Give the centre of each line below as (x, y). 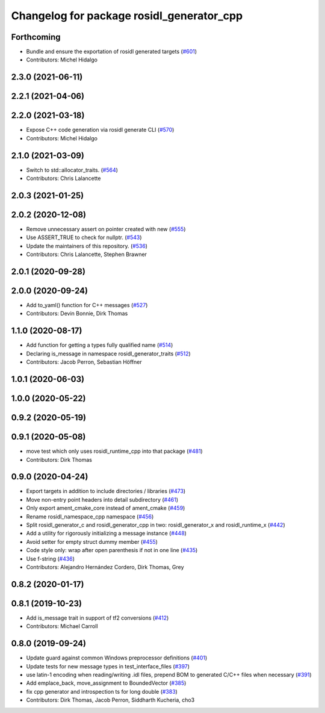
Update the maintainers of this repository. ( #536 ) (87, 246)
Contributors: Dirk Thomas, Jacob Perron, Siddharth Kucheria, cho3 (110, 700)
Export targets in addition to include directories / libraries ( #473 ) (106, 491)
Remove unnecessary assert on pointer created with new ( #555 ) (106, 229)
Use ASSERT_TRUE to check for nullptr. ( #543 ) (84, 237)
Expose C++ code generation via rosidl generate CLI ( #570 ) (100, 130)
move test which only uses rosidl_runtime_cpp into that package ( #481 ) (114, 451)
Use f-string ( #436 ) (51, 559)
